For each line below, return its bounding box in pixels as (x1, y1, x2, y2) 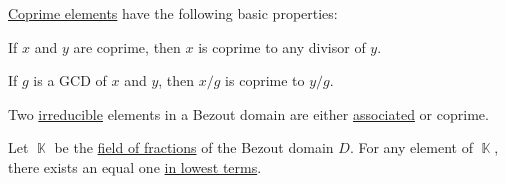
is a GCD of (33, 70, 107, 91)
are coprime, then (73, 36, 181, 57)
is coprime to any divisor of (198, 36, 366, 57)
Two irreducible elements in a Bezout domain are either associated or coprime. (8, 103, 489, 124)
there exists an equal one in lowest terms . (8, 156, 262, 177)
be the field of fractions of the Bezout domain (54, 137, 334, 158)
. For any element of (349, 137, 473, 158)
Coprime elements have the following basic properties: (8, 3, 338, 23)
